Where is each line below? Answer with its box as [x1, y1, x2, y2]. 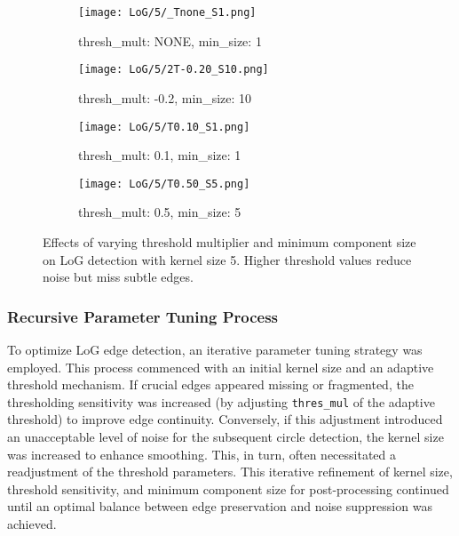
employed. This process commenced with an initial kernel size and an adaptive [7, 357, 434, 376]
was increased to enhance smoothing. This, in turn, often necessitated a [7, 444, 397, 463]
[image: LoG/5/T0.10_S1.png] [78, 120, 250, 133]
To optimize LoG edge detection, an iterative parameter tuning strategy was [7, 340, 423, 358]
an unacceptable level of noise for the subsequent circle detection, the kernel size [7, 428, 444, 446]
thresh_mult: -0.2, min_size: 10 [78, 88, 252, 107]
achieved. [7, 515, 57, 532]
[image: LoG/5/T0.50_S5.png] [78, 177, 250, 190]
